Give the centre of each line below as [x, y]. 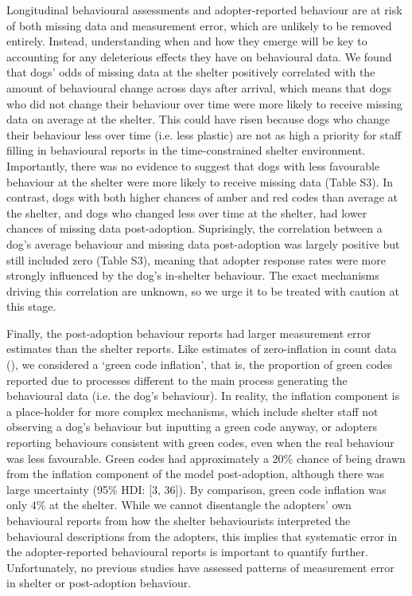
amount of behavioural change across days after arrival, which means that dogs [199, 87]
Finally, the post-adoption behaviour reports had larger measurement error [189, 333]
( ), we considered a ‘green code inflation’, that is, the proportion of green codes [200, 365]
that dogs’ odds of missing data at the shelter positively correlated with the [191, 72]
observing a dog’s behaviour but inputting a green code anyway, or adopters [192, 427]
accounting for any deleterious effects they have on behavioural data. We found [199, 56]
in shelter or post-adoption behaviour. [99, 583]
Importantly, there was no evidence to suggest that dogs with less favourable [193, 165]
